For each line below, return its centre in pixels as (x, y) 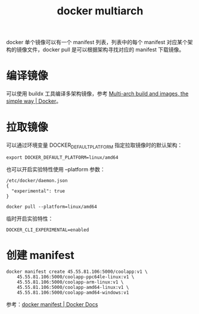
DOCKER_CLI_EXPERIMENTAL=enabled (48, 230)
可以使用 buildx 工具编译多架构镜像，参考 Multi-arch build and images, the (97, 94)
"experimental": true (38, 191)
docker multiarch (100, 11)
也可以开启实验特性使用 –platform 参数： (56, 169)
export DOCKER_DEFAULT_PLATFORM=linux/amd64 (62, 157)
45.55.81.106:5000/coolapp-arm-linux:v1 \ (70, 282)
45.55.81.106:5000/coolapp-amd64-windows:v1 (73, 293)
